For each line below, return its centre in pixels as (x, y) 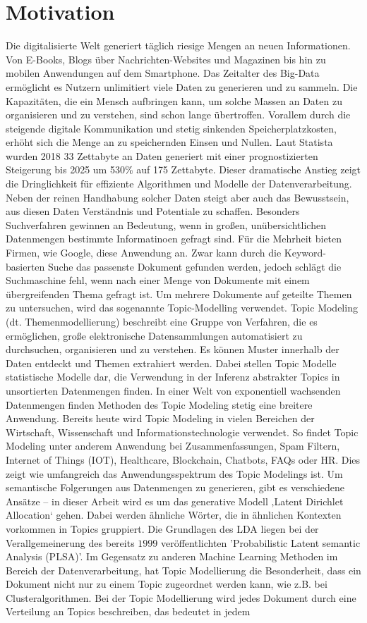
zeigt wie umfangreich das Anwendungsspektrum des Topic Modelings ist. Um (174, 473)
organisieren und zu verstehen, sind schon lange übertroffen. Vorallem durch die (178, 115)
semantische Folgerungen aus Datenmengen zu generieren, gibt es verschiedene (175, 487)
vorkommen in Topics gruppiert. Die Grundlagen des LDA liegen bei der (162, 528)
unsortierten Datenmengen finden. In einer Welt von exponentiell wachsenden (173, 390)
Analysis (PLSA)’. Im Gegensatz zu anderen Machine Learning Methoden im (172, 556)
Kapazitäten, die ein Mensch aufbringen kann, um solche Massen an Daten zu (174, 100)
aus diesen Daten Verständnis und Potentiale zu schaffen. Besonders (153, 211)
